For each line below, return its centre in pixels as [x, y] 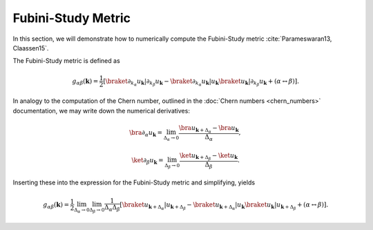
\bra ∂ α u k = [146, 133]
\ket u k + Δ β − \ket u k [209, 156]
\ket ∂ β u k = [147, 161]
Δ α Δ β [112, 209]
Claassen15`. [31, 48]
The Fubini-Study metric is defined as [66, 61]
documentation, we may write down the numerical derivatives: [101, 111]
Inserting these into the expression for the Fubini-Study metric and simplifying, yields [134, 182]
